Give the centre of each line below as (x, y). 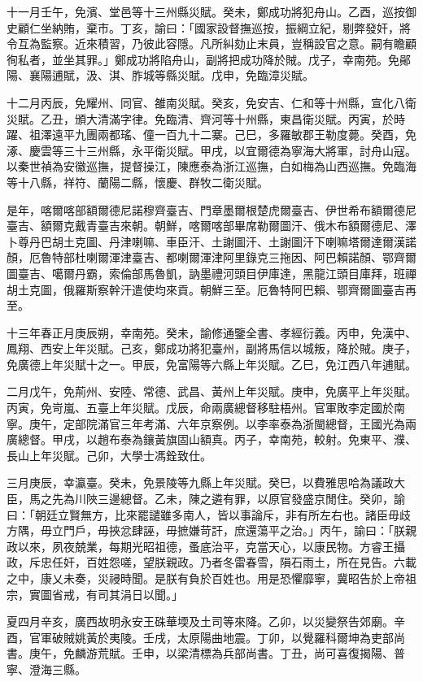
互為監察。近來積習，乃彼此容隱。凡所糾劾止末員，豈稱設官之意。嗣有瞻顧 (217, 43)
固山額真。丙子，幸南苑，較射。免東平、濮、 (297, 439)
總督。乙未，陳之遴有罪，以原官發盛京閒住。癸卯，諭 (262, 499)
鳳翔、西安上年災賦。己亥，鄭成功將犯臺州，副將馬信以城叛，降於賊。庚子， (211, 348)
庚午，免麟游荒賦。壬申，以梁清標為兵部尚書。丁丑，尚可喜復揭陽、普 (217, 653)
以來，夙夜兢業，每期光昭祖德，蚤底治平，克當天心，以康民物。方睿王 (205, 546)
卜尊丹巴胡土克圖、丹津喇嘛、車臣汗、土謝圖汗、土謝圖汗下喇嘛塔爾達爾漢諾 (211, 241)
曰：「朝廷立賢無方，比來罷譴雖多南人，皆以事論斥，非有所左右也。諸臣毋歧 (209, 514)
